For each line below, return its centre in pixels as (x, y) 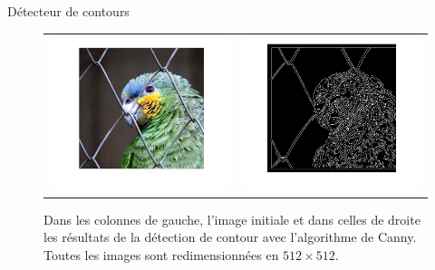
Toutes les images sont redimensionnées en (161, 254)
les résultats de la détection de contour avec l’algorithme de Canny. (230, 237)
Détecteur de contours (68, 11)
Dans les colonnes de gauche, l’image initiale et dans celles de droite (232, 219)
